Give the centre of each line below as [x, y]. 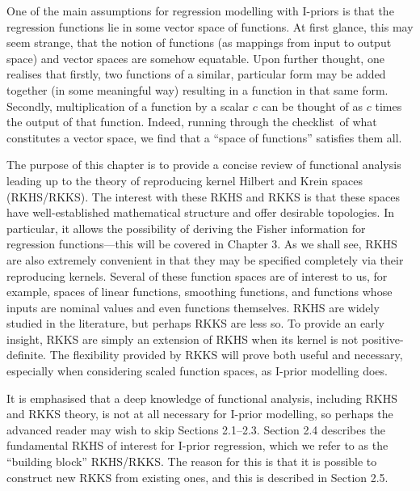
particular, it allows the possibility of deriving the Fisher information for [186, 228]
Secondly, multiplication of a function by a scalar [128, 106]
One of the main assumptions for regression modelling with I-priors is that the [200, 11]
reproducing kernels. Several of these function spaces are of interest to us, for [197, 275]
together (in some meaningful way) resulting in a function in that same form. [197, 89]
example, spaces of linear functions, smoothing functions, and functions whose [199, 292]
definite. [27, 355]
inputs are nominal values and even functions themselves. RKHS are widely [193, 307]
